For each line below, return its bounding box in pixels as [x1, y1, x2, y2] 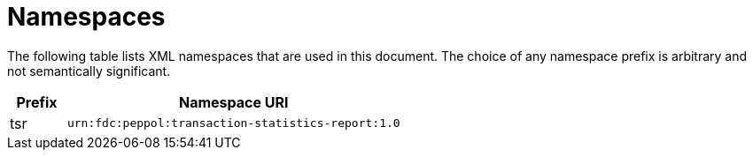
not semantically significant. [7, 63, 171, 78]
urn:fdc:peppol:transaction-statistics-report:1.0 [66, 116, 400, 131]
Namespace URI [179, 93, 289, 111]
